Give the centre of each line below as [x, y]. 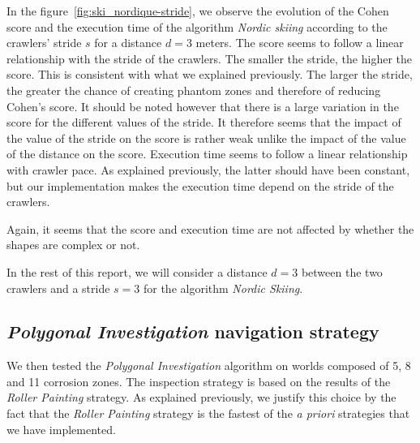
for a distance [128, 43]
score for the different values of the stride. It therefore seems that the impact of [204, 122]
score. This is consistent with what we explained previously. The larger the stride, [210, 74]
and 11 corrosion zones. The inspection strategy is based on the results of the [199, 381]
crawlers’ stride [44, 43]
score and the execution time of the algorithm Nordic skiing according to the [197, 26]
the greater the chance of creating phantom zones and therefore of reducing [194, 90]
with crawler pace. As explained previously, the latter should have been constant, [208, 169]
